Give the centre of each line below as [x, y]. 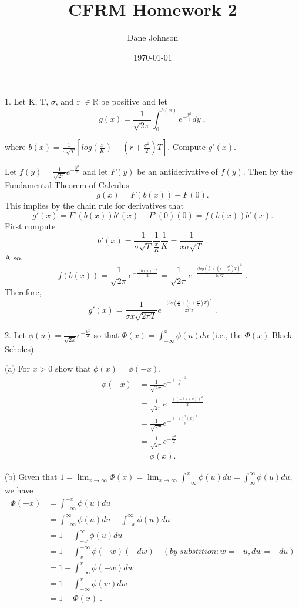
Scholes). [21, 348]
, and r [68, 101]
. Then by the [268, 171]
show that [73, 368]
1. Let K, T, [27, 101]
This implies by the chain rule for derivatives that [94, 206]
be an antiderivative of [177, 171]
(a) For [18, 368]
